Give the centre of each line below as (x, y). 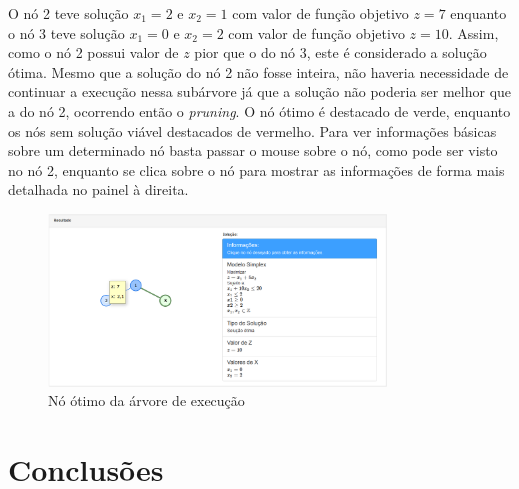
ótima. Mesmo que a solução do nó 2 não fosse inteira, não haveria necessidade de (258, 71)
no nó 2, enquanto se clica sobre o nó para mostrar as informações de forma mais (256, 169)
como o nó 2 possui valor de (93, 52)
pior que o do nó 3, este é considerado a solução (340, 52)
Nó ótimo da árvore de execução (146, 400)
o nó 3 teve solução (66, 32)
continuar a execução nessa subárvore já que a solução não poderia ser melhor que (260, 91)
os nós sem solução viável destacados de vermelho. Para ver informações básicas (252, 130)
